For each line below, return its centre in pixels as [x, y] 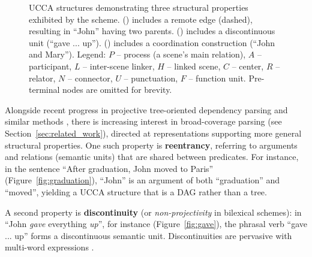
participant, [50, 66]
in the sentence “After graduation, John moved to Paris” [109, 168]
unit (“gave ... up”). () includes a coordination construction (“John [152, 42]
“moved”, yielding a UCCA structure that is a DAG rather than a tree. [136, 191]
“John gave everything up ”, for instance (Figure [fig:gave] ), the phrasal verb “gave [156, 224]
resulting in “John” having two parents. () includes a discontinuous [152, 31]
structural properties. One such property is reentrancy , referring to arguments [151, 145]
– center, [248, 66]
